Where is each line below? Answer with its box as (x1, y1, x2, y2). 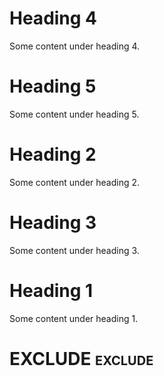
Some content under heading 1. (9, 312, 139, 324)
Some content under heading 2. (9, 176, 141, 188)
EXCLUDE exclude (9, 347, 154, 370)
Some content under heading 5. (9, 108, 140, 120)
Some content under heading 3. (9, 244, 140, 256)
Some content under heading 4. (9, 40, 141, 52)
